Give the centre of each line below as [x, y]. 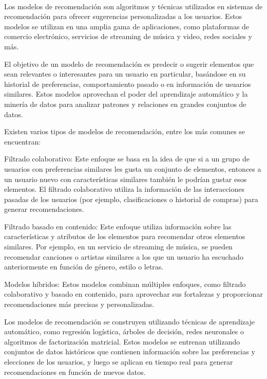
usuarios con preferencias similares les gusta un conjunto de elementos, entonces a [133, 168]
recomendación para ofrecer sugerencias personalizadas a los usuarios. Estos [123, 16]
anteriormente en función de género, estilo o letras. [84, 267]
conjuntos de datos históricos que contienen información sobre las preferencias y [130, 351]
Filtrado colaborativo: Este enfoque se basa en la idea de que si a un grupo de [127, 159]
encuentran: [23, 141]
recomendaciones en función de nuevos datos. [75, 372]
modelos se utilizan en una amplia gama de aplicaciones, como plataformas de [127, 26]
